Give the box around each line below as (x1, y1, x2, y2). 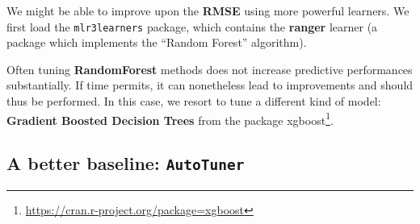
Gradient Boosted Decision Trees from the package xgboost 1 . (6, 109, 334, 128)
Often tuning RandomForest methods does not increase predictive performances (6, 60, 413, 77)
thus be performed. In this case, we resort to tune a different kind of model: (6, 93, 381, 110)
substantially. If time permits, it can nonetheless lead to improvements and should (6, 77, 414, 93)
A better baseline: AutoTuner (6, 151, 245, 176)
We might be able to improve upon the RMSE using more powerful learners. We (6, 2, 409, 19)
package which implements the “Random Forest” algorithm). (6, 34, 307, 51)
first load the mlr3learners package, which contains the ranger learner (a (6, 18, 378, 35)
